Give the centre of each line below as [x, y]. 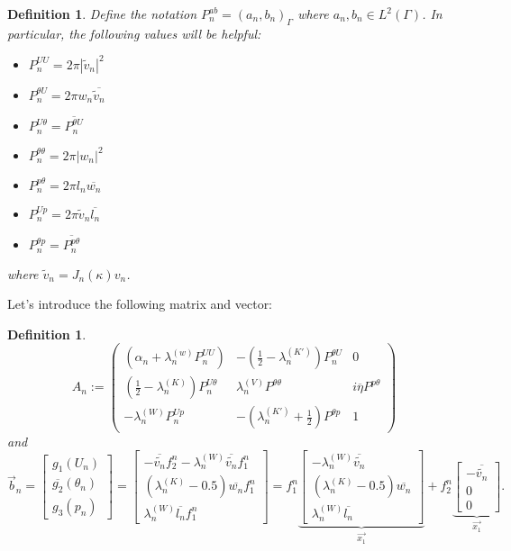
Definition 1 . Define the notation [102, 14]
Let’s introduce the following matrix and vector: [140, 304]
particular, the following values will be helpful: [134, 33]
